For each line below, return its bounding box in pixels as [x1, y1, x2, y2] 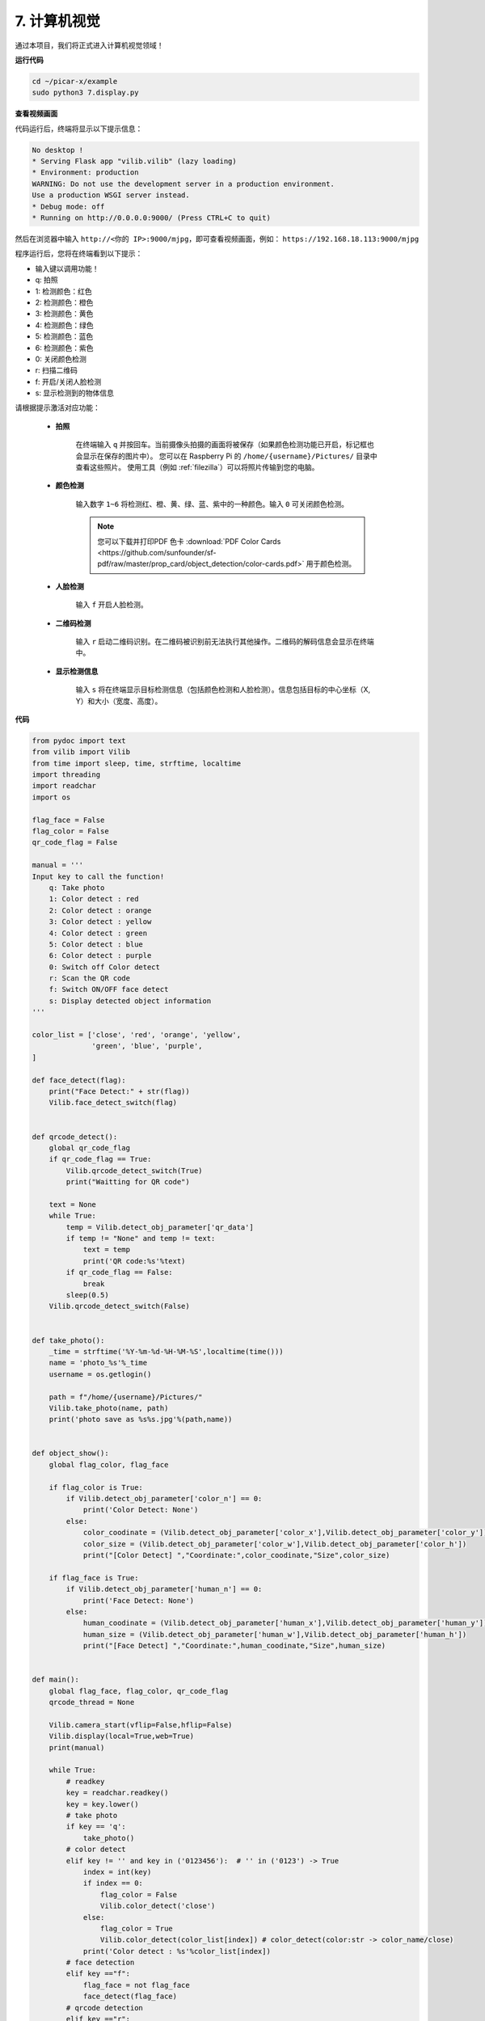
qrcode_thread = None [48, 1698, 135, 1707]
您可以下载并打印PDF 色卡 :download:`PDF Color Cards [97, 536, 281, 546]
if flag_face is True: [48, 1573, 139, 1582]
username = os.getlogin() [48, 1369, 152, 1378]
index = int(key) [82, 1867, 152, 1876]
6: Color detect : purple [48, 951, 152, 960]
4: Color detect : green [48, 928, 148, 938]
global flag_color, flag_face [48, 1460, 169, 1469]
